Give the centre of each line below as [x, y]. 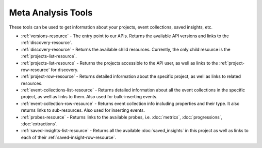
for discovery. [65, 70]
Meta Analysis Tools [51, 13]
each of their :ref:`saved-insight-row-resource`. [69, 137]
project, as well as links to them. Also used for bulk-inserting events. [89, 97]
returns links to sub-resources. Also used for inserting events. [83, 110]
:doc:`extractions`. [39, 124]
